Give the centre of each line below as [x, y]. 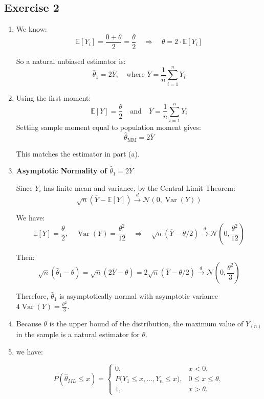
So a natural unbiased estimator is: [71, 61]
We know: [31, 29]
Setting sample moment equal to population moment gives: [108, 127]
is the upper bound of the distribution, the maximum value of [146, 323]
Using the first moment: [53, 97]
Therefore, [32, 296]
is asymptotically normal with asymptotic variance [139, 296]
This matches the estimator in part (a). [78, 153]
